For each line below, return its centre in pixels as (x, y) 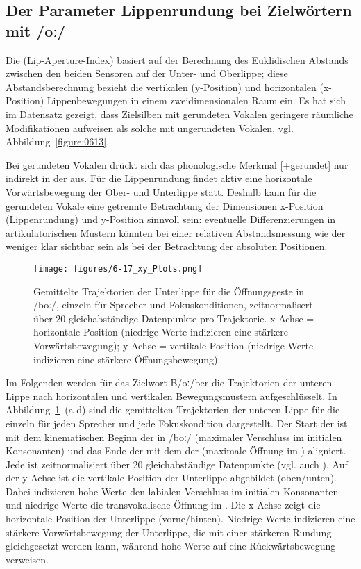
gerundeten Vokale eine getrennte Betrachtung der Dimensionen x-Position (165, 205)
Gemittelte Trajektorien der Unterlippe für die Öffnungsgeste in (169, 291)
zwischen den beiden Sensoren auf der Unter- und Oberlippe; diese (147, 73)
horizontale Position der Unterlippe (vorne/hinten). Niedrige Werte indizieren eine (180, 519)
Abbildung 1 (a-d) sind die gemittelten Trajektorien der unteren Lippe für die (173, 410)
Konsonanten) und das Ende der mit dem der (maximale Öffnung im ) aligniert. (176, 451)
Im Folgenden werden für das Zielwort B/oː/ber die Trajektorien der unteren (169, 382)
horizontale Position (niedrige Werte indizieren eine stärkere (161, 332)
